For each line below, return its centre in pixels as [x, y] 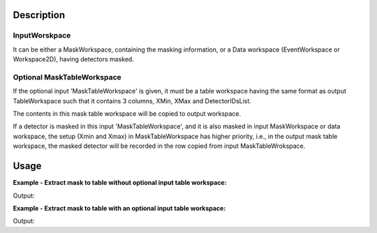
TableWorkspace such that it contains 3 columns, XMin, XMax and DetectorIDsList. [132, 100]
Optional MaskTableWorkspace [67, 77]
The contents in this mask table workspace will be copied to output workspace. [127, 114]
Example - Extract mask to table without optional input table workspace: [120, 183]
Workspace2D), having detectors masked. [73, 59]
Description [39, 15]
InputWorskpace [42, 36]
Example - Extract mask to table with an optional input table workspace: [119, 208]
